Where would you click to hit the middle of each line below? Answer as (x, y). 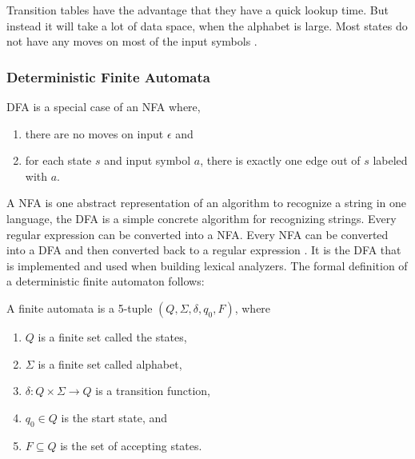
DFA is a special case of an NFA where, (104, 106)
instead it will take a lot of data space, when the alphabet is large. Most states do (207, 25)
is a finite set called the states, (112, 336)
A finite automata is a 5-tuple (80, 307)
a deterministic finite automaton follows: (106, 281)
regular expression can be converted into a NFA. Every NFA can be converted (198, 234)
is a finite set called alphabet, (110, 363)
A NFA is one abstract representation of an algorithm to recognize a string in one (207, 203)
